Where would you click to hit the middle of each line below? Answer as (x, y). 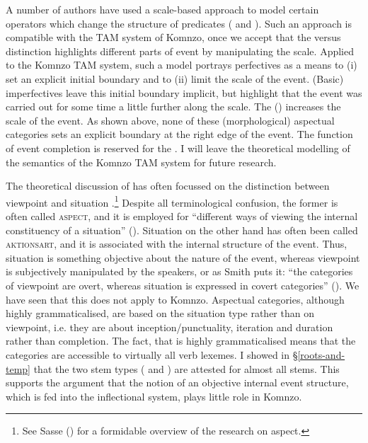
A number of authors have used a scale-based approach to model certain (162, 9)
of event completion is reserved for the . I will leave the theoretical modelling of (178, 148)
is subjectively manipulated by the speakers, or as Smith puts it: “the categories (179, 271)
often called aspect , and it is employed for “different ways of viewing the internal (182, 215)
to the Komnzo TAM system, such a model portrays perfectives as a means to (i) (182, 65)
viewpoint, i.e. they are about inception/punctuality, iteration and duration (169, 327)
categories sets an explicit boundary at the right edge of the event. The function (179, 134)
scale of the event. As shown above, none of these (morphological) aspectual (170, 120)
